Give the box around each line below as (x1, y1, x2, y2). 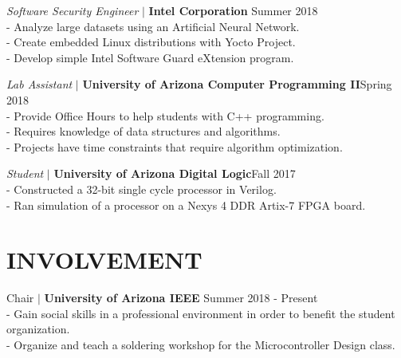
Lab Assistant (6, 76, 73, 92)
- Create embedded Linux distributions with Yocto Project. (6, 33, 296, 50)
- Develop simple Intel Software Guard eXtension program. (6, 49, 294, 65)
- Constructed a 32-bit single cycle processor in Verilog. (6, 180, 277, 197)
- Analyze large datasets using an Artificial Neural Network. (6, 18, 300, 34)
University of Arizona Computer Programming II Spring (82, 76, 392, 92)
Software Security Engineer (6, 2, 139, 18)
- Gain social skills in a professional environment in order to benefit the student (6, 305, 395, 321)
